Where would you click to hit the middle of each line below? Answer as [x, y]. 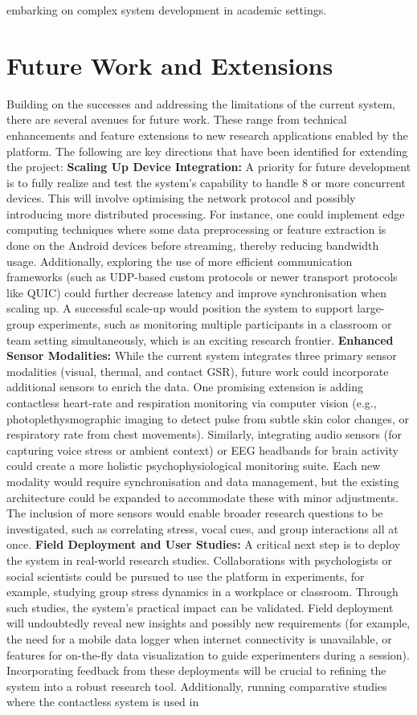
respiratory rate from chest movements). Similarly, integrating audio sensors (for [204, 434]
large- [371, 308]
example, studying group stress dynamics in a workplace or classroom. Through [202, 592]
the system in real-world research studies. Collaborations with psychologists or [200, 560]
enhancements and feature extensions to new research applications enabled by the [207, 135]
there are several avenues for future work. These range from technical [177, 119]
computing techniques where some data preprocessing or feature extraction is [196, 229]
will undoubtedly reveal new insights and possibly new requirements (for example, [208, 623]
